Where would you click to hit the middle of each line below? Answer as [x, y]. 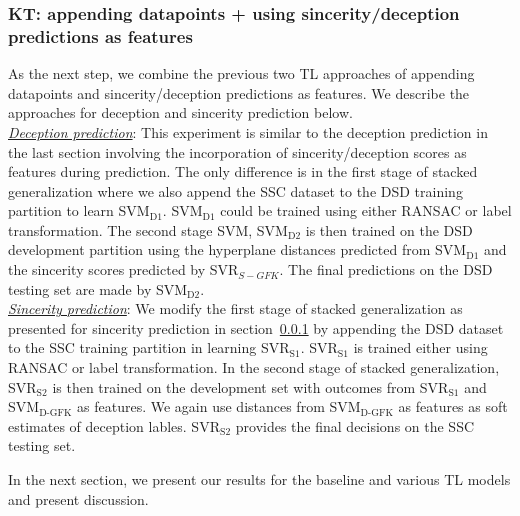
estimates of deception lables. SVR [114, 425]
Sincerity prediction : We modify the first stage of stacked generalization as [235, 308]
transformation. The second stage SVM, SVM [148, 229]
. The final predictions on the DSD [386, 269]
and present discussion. [78, 498]
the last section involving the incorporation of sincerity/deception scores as [237, 151]
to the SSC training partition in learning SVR [149, 347]
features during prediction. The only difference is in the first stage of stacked [243, 171]
